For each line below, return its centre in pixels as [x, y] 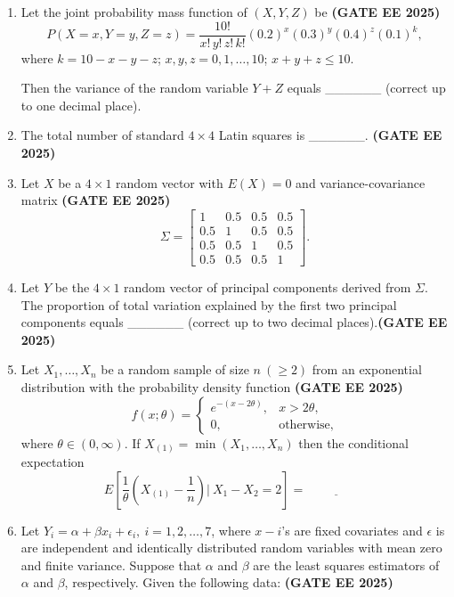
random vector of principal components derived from [268, 286]
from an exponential [367, 369]
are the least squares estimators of [346, 564]
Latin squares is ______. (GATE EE [330, 135]
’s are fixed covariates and [352, 530]
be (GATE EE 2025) [377, 12]
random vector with [170, 182]
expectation [53, 462]
